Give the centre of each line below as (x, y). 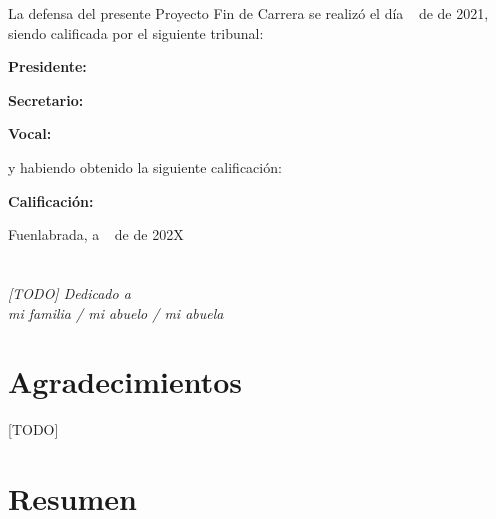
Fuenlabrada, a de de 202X (96, 234)
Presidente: (47, 66)
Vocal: (30, 133)
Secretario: (46, 99)
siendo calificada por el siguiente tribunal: (136, 32)
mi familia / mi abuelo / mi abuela (116, 312)
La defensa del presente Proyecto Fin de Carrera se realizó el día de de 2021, (248, 13)
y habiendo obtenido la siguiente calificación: (145, 166)
